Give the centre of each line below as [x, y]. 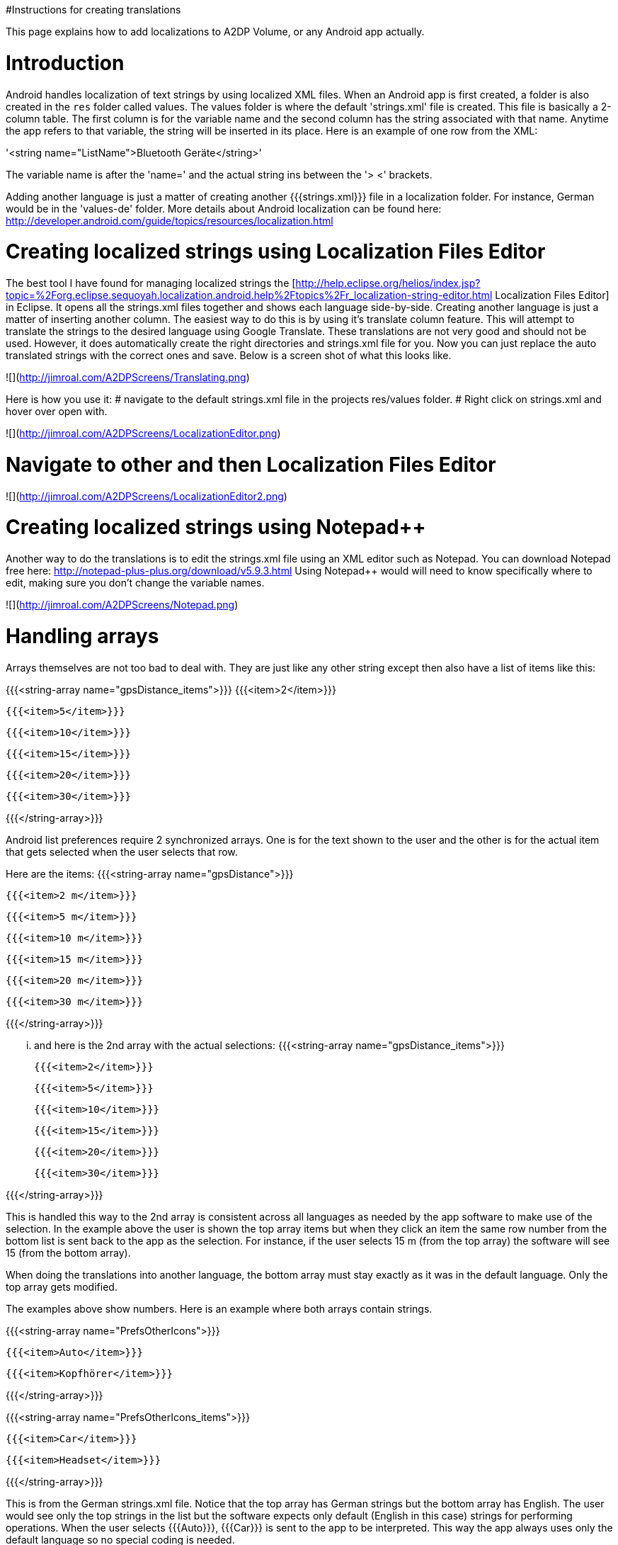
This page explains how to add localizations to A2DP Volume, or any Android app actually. [215, 32]
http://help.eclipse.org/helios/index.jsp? [388, 283]
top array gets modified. [62, 1286]
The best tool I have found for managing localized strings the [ [151, 283]
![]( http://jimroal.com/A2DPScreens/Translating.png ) [128, 377]
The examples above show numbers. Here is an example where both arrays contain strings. [219, 1308]
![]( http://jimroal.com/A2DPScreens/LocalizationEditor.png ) [143, 433]
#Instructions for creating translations [93, 10]
